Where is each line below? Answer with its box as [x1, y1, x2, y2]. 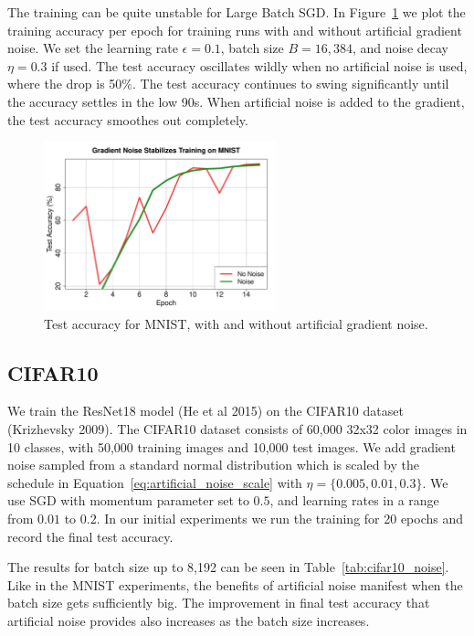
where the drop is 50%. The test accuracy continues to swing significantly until [7, 74, 449, 93]
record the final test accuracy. [7, 526, 174, 546]
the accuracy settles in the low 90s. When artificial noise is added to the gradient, [7, 91, 465, 111]
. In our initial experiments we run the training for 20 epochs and [96, 508, 464, 527]
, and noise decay [352, 38, 448, 58]
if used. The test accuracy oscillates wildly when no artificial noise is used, [51, 56, 468, 75]
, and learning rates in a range [269, 491, 439, 510]
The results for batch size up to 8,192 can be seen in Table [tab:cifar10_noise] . [7, 557, 449, 577]
